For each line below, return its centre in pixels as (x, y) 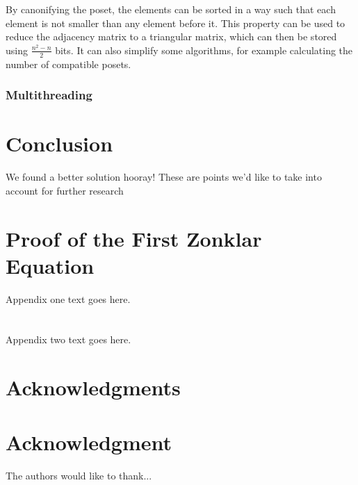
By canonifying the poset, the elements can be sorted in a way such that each (171, 9)
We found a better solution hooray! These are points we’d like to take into (164, 177)
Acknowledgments (93, 387)
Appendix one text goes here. (68, 298)
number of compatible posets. (68, 64)
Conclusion (59, 143)
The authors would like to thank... (79, 475)
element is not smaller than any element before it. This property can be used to (176, 23)
